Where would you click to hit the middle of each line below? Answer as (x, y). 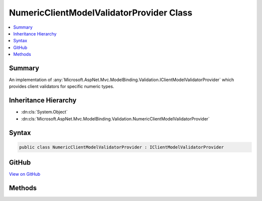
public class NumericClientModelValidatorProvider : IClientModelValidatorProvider (122, 147)
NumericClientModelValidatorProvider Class (101, 13)
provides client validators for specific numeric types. (62, 86)
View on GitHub (25, 174)
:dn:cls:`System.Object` (44, 112)
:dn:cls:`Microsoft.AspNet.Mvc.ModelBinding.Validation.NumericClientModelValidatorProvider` (115, 118)
